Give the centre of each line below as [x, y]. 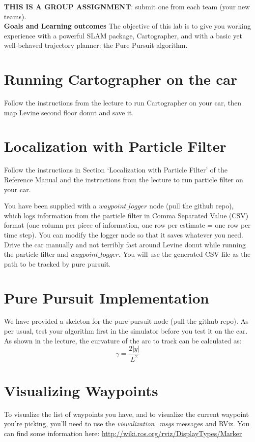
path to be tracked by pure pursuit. [57, 263]
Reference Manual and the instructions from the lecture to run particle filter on [124, 179]
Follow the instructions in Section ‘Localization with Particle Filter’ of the [116, 170]
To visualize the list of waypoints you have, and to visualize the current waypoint [127, 414]
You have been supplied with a [50, 206]
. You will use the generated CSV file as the [184, 254]
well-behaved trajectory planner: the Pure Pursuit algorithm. [96, 45]
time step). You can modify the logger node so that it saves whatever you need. [124, 234]
